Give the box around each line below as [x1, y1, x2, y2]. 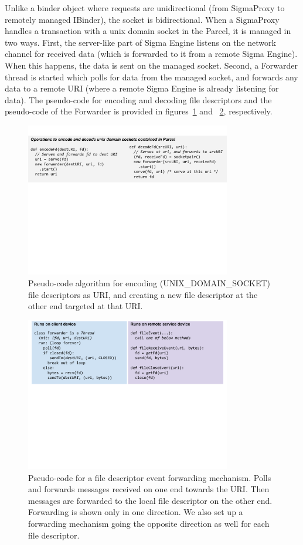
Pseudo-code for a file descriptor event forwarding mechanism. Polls [28, 471, 271, 483]
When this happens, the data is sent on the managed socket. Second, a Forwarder [5, 59, 298, 71]
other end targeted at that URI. [28, 300, 143, 312]
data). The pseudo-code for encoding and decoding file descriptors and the [5, 93, 272, 106]
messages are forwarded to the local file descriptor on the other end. [28, 494, 273, 506]
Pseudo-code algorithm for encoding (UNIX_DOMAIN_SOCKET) [28, 276, 270, 289]
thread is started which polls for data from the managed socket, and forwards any [5, 70, 298, 83]
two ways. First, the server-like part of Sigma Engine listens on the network [5, 36, 276, 48]
